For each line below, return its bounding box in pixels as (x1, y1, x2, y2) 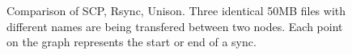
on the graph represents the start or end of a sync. (6, 33, 257, 50)
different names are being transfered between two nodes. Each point (6, 18, 343, 34)
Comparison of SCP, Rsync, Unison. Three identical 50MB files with (6, 2, 346, 18)
